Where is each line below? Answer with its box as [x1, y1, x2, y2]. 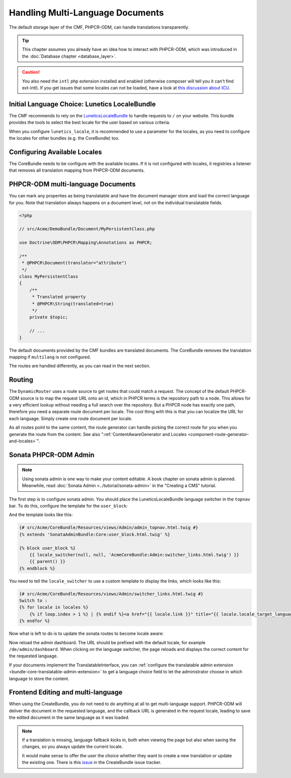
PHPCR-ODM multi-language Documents [9, 180, 136, 189]
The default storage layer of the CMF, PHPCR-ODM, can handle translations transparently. [9, 24, 189, 30]
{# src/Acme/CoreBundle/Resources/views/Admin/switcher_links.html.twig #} [19, 591, 204, 597]
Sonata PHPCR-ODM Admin [9, 451, 95, 459]
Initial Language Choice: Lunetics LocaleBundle [9, 100, 156, 108]
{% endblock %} [19, 566, 55, 571]
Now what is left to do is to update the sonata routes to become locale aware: [9, 631, 164, 636]
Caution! [22, 69, 40, 75]
